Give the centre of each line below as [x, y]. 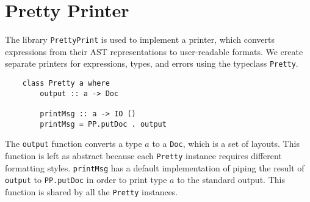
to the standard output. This [231, 180]
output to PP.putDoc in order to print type [86, 180]
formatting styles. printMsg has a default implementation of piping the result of [155, 167]
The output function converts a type [74, 144]
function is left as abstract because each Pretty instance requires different [143, 155]
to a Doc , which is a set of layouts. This [226, 144]
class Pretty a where [66, 84]
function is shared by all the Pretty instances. [92, 191]
